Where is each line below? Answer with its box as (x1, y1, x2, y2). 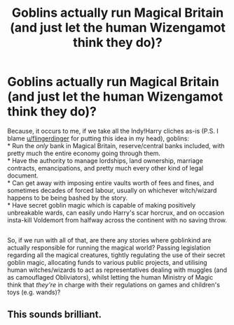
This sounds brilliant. (7, 308, 102, 320)
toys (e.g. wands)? (7, 288, 61, 296)
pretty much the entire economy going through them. (7, 149, 161, 157)
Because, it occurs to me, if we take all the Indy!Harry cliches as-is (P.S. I (7, 127, 219, 135)
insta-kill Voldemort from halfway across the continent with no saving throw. (7, 215, 228, 224)
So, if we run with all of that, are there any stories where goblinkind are (7, 236, 212, 245)
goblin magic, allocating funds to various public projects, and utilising (7, 259, 208, 267)
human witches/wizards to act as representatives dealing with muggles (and (7, 266, 228, 274)
